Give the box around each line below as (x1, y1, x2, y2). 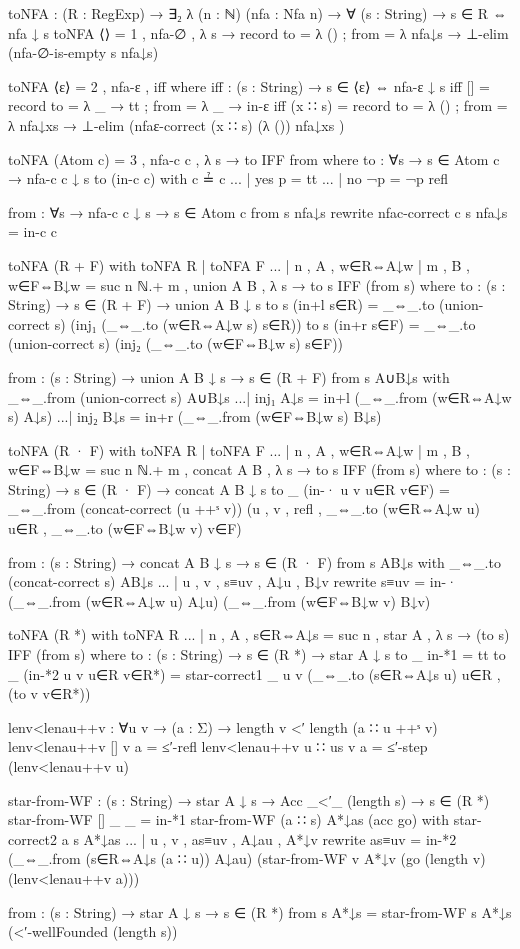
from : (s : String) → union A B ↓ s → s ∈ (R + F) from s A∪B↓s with (8, 366, 450, 387)
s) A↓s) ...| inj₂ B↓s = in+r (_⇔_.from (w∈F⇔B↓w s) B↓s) (8, 406, 382, 427)
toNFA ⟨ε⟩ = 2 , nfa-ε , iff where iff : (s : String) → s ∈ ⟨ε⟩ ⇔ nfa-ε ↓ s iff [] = (8, 75, 490, 96)
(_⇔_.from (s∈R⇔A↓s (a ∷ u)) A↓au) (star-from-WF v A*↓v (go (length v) (8, 848, 486, 869)
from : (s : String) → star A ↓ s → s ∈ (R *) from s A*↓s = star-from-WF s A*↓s (8, 901, 512, 922)
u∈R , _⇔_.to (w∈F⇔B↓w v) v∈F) (8, 518, 242, 539)
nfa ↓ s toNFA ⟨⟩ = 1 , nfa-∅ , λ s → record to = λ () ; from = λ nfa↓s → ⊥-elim (8, 22, 509, 43)
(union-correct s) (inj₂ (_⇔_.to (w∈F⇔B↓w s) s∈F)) (8, 333, 344, 354)
